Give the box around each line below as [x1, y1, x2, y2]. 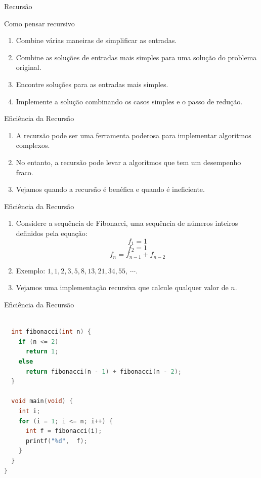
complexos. [16, 140, 50, 150]
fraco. [16, 167, 33, 177]
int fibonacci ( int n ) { [11, 328, 91, 336]
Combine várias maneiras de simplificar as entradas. [16, 35, 177, 46]
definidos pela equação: [16, 227, 88, 238]
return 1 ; [25, 348, 59, 355]
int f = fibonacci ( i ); [25, 427, 102, 435]
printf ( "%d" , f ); [25, 437, 88, 445]
